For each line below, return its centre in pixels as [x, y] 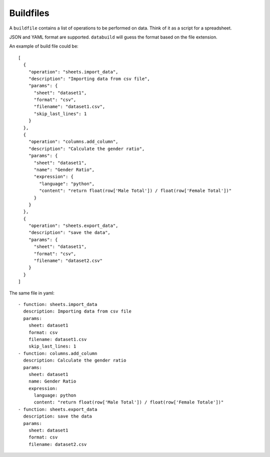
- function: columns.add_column [58, 353]
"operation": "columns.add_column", [73, 142]
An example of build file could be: [44, 46]
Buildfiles [29, 13]
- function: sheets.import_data [58, 304]
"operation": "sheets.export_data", [73, 226]
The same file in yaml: [32, 293]
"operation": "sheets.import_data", [73, 72]
